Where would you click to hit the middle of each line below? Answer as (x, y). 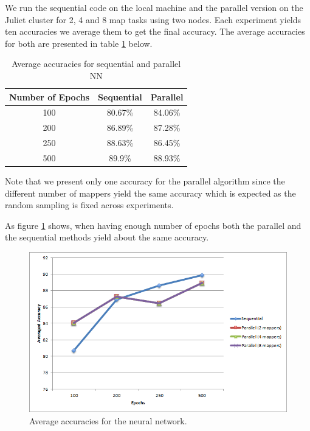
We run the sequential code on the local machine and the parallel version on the (154, 7)
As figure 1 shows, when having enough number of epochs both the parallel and (153, 225)
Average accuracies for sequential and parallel (96, 64)
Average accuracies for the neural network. (108, 420)
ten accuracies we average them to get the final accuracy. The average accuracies (155, 31)
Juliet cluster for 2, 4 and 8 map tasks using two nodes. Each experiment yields (153, 19)
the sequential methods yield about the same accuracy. (107, 237)
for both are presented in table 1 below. (79, 43)
